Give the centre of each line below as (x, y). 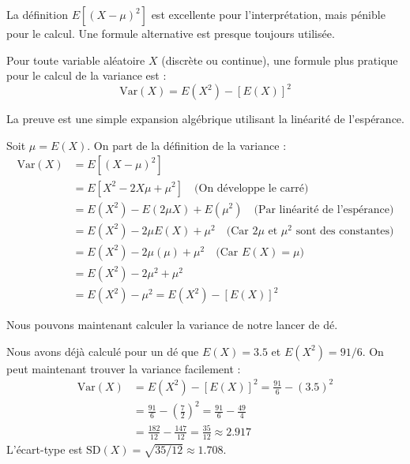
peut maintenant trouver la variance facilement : (124, 368)
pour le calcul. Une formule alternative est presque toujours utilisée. (171, 33)
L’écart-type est (45, 449)
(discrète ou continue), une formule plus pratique (280, 60)
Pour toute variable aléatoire (76, 60)
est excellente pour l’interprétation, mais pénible (268, 14)
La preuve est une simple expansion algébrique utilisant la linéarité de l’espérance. (205, 119)
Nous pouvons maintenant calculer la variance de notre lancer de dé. (172, 325)
